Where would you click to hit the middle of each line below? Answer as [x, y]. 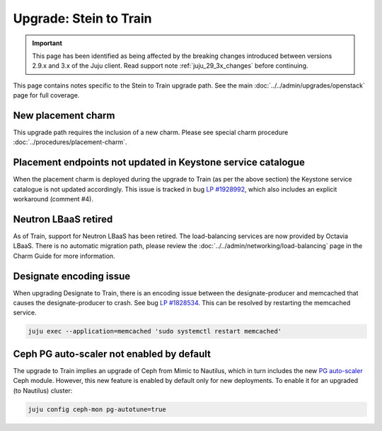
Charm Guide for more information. [64, 256]
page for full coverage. [46, 95]
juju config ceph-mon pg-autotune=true [97, 409]
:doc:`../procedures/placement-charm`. [70, 142]
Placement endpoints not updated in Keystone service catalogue [159, 163]
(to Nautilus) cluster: [43, 390]
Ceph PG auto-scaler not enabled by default [112, 354]
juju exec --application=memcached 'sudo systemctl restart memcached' [155, 331]
